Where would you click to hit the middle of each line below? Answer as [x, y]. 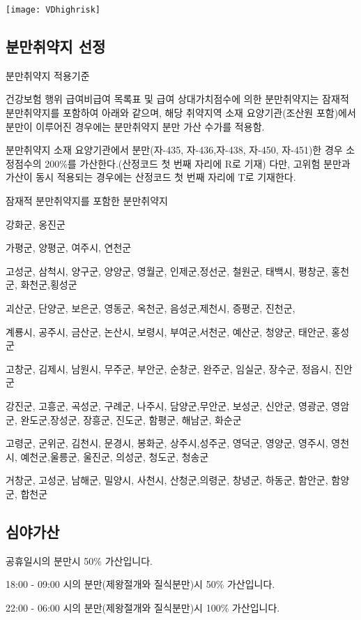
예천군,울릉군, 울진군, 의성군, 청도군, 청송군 [115, 456]
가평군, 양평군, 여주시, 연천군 [69, 248]
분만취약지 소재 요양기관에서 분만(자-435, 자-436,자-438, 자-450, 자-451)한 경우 [174, 150]
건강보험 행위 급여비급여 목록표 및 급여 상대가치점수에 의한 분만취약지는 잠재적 [177, 99]
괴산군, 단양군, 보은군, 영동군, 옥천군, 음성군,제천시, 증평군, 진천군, [151, 308]
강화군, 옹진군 [36, 224]
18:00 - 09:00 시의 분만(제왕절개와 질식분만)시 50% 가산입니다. [140, 584]
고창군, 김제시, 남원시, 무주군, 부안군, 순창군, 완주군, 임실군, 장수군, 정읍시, [169, 368]
